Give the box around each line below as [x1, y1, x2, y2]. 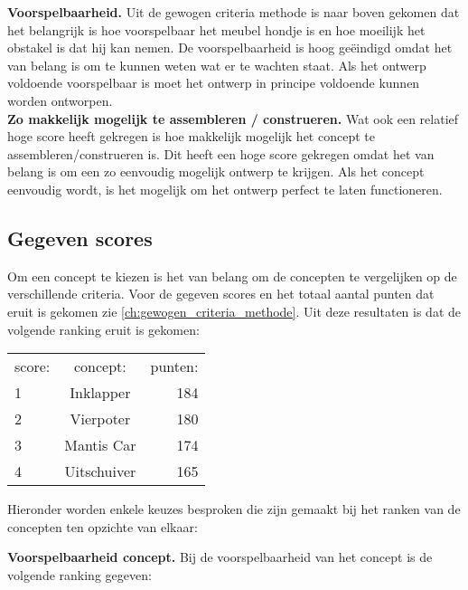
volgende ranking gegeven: [7, 565, 152, 584]
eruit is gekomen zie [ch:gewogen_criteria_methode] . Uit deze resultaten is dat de [7, 301, 462, 320]
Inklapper [70, 382, 131, 404]
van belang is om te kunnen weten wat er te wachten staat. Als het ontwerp [7, 55, 426, 74]
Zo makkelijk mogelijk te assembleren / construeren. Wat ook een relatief [7, 109, 459, 128]
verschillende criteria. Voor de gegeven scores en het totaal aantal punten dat [7, 284, 435, 303]
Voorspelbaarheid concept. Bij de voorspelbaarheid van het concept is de [7, 547, 433, 566]
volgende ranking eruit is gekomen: [7, 319, 200, 338]
